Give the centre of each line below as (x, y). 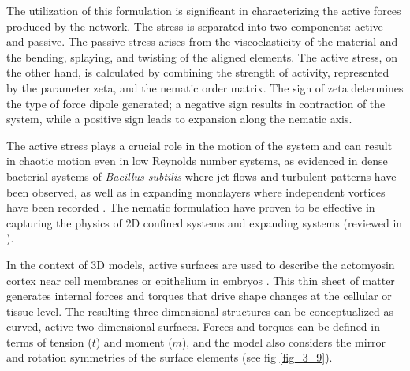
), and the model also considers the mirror (284, 341)
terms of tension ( (49, 341)
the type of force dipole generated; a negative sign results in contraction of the (196, 103)
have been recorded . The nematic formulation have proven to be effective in (191, 207)
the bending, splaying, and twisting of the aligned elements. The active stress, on (202, 56)
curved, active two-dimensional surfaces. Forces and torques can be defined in (193, 326)
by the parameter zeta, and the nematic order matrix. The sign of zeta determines (205, 87)
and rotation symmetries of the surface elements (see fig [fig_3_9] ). (170, 357)
